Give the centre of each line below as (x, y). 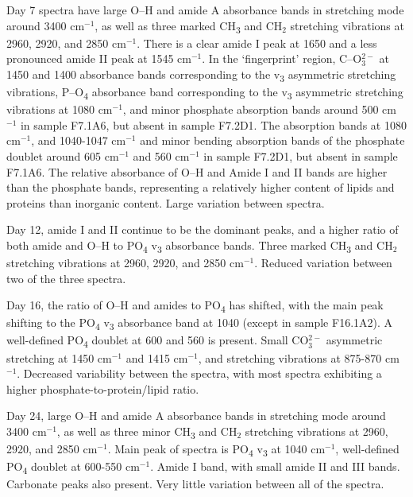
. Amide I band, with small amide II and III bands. (275, 466)
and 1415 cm (157, 357)
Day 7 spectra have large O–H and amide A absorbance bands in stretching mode (205, 10)
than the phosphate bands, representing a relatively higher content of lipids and (201, 187)
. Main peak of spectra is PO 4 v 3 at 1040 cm (216, 450)
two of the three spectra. (66, 278)
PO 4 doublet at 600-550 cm (73, 468)
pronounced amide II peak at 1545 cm (99, 58)
